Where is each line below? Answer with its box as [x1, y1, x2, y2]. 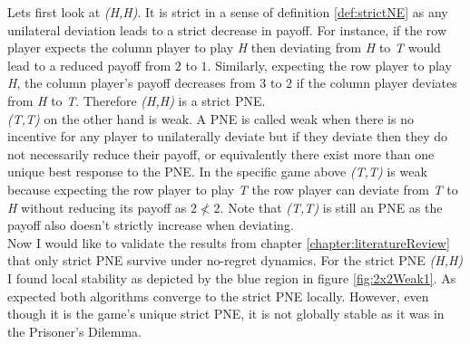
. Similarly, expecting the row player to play [207, 55, 452, 74]
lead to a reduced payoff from [7, 55, 171, 74]
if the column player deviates [296, 73, 457, 92]
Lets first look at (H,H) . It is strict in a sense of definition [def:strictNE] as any [7, 3, 448, 21]
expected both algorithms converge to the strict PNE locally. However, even [7, 286, 429, 305]
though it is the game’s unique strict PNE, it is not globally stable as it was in [7, 304, 445, 323]
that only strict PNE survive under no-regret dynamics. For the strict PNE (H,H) [7, 251, 464, 270]
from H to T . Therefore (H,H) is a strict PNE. [7, 91, 266, 110]
